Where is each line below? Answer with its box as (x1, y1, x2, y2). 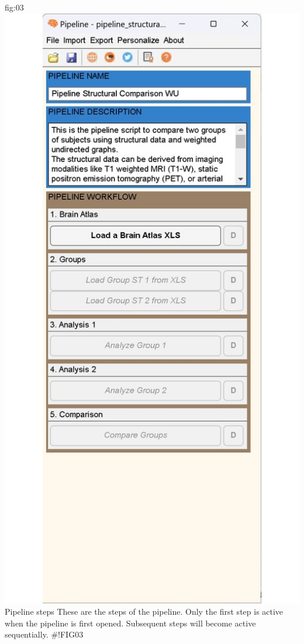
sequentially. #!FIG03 (5, 628, 84, 640)
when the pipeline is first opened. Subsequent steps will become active (5, 616, 256, 629)
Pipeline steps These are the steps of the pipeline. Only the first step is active (5, 605, 284, 618)
